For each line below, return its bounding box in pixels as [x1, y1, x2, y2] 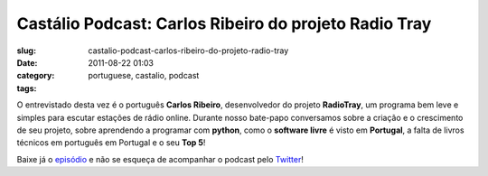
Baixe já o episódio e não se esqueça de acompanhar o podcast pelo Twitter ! [16, 153, 305, 164]
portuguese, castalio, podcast [88, 70, 200, 81]
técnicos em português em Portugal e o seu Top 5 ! [16, 137, 206, 148]
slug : [16, 45, 36, 56]
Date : [16, 57, 38, 68]
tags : [16, 82, 37, 94]
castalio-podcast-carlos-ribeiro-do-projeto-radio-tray [88, 45, 289, 56]
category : [16, 70, 55, 81]
